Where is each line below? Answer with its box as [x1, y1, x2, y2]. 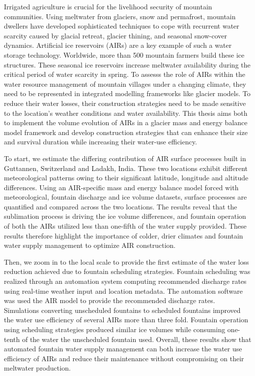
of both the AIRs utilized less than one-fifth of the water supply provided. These [4, 221, 247, 231]
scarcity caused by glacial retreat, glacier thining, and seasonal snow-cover [4, 30, 227, 40]
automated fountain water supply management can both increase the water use [4, 343, 242, 354]
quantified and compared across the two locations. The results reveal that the [4, 201, 237, 211]
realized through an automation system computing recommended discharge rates [4, 276, 247, 286]
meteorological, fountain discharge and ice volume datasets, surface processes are [4, 192, 247, 202]
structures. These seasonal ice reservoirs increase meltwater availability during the [4, 59, 251, 69]
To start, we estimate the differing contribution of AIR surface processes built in [4, 153, 246, 163]
